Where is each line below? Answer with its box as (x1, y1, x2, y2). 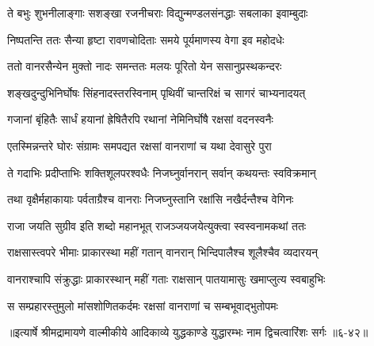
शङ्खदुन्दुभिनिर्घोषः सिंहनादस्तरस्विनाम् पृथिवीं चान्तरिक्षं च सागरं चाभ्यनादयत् (7, 84, 306, 101)
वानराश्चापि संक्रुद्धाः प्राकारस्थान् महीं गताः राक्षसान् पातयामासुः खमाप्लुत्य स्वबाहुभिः (7, 270, 326, 287)
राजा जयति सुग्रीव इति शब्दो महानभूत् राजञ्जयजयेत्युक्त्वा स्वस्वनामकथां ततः (7, 217, 307, 234)
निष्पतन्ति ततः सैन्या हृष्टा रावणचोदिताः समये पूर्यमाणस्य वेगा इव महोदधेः (7, 31, 284, 48)
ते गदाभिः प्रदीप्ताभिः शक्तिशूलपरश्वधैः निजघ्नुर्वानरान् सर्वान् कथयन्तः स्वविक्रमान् (7, 164, 316, 181)
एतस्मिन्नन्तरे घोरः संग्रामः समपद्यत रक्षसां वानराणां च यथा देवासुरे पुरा (7, 137, 272, 154)
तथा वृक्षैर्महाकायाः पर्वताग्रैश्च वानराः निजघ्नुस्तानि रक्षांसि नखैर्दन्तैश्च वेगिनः (7, 191, 294, 207)
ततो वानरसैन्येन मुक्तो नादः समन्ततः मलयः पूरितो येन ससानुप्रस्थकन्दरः (7, 58, 282, 74)
